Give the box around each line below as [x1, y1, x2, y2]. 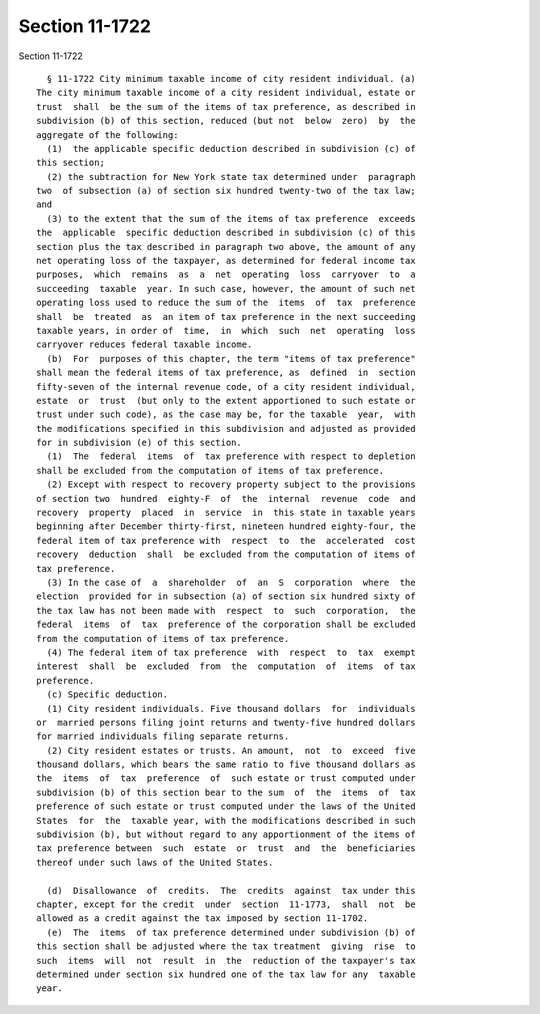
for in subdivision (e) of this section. [36, 437, 242, 449]
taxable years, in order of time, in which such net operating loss [36, 325, 416, 336]
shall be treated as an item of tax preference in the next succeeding [36, 311, 416, 322]
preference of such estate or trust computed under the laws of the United [36, 801, 416, 812]
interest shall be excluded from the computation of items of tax [36, 661, 416, 672]
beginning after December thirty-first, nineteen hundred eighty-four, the [36, 521, 416, 532]
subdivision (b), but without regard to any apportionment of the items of [36, 829, 416, 840]
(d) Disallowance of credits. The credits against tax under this [46, 885, 416, 896]
